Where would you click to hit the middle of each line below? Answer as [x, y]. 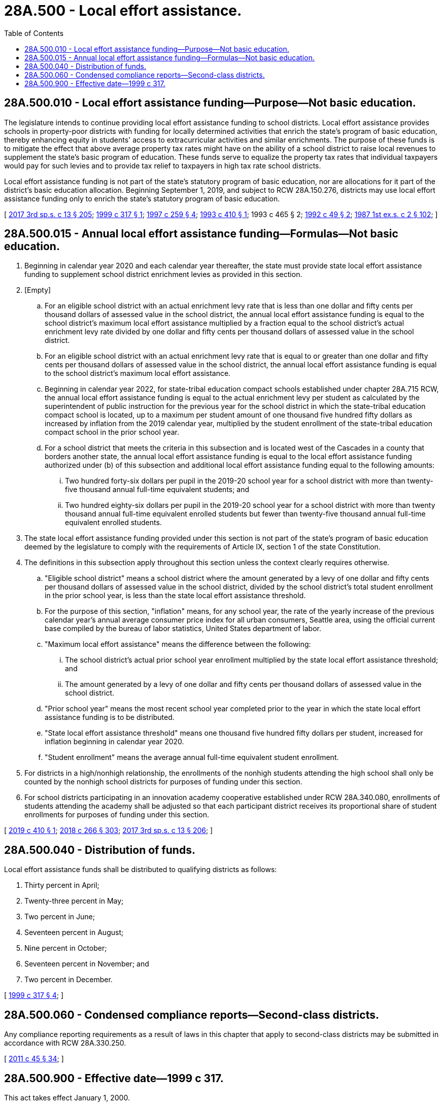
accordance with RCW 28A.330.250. [65, 1043]
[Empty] [38, 290]
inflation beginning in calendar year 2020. [114, 742]
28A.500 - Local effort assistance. [123, 11]
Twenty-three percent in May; [74, 901]
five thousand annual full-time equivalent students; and [157, 490]
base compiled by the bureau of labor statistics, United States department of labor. [183, 629]
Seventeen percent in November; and [87, 964]
